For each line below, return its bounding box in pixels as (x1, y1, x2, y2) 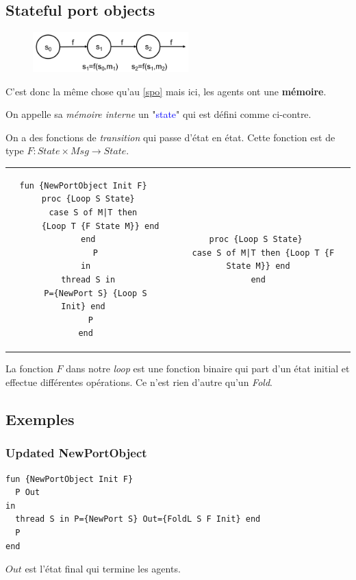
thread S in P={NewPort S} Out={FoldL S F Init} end (15, 514, 261, 524)
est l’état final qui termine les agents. (25, 561, 181, 576)
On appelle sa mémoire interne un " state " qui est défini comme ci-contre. (5, 107, 311, 121)
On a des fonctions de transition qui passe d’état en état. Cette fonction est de (5, 130, 335, 144)
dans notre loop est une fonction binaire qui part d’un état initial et (66, 361, 350, 376)
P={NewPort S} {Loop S (44, 288, 147, 298)
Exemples (5, 409, 75, 429)
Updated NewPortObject (5, 444, 147, 461)
